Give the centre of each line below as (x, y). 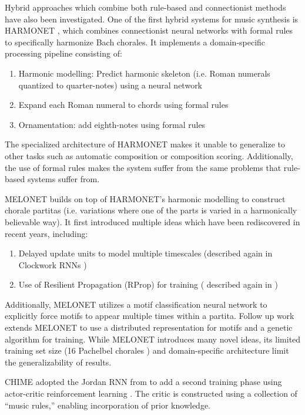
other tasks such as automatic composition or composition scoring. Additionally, (149, 155)
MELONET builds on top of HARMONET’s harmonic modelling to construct (145, 198)
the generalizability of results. (58, 362)
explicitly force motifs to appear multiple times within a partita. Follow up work (150, 316)
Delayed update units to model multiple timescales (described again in (145, 253)
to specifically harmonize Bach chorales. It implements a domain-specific (135, 42)
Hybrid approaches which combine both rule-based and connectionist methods (145, 7)
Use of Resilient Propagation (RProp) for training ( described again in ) (148, 284)
